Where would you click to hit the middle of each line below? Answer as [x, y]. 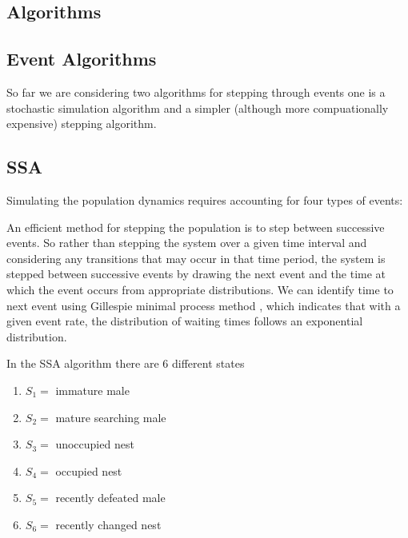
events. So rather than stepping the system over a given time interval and [187, 243]
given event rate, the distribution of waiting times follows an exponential [185, 321]
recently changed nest [108, 524]
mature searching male [111, 417]
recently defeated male [110, 498]
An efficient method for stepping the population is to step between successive [196, 227]
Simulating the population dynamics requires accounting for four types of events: [205, 199]
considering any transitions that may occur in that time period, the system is [196, 258]
